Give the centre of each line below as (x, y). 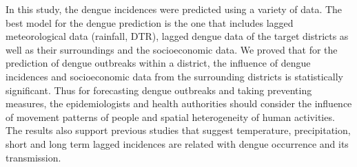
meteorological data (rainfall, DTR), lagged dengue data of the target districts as (177, 36)
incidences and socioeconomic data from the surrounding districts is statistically (174, 76)
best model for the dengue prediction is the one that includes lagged (150, 22)
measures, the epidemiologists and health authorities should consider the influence (179, 103)
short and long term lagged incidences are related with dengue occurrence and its (177, 143)
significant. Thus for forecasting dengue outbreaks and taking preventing (159, 90)
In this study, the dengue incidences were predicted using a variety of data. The (174, 9)
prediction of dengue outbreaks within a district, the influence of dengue (158, 63)
